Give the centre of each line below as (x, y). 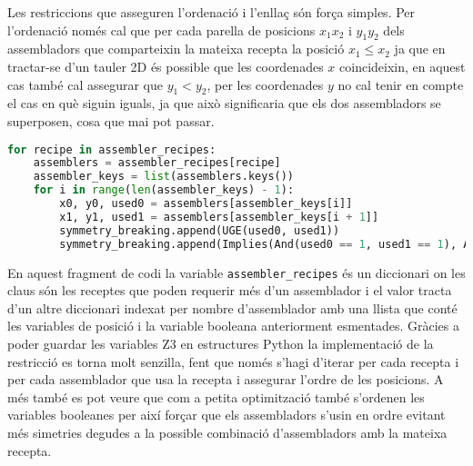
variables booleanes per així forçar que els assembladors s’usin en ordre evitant (226, 415)
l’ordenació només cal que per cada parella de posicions (161, 30)
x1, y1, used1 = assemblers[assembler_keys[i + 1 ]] (219, 217)
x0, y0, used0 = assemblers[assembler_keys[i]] (206, 204)
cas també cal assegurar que (85, 84)
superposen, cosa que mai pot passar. (111, 120)
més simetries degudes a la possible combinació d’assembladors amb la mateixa (227, 432)
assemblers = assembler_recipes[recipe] (157, 163)
